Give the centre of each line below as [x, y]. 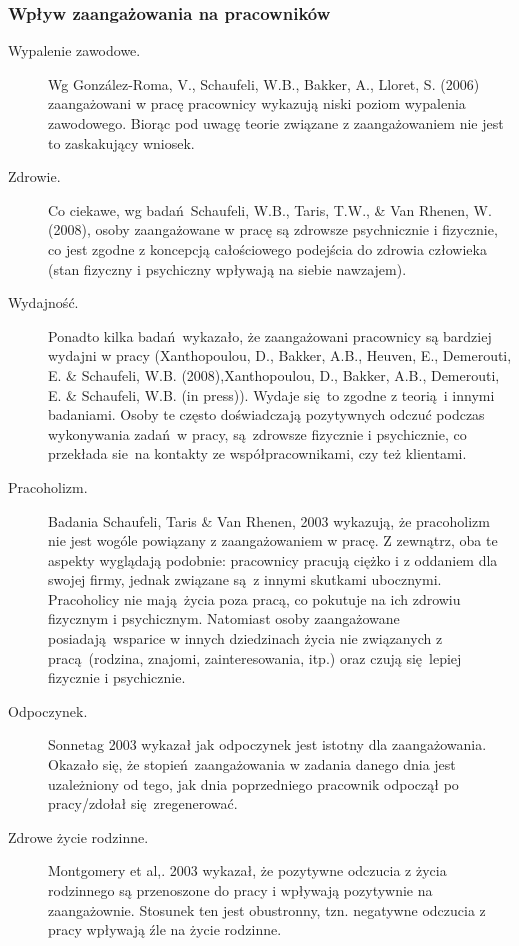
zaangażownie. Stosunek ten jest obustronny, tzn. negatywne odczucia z [267, 909]
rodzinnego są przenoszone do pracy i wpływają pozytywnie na [240, 890]
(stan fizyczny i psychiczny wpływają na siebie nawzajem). [227, 268]
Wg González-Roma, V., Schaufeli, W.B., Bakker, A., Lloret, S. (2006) [264, 83]
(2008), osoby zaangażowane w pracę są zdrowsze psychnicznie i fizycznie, [273, 229]
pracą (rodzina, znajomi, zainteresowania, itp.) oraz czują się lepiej [255, 657]
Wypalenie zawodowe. [74, 50]
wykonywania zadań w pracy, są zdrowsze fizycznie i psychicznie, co [257, 433]
